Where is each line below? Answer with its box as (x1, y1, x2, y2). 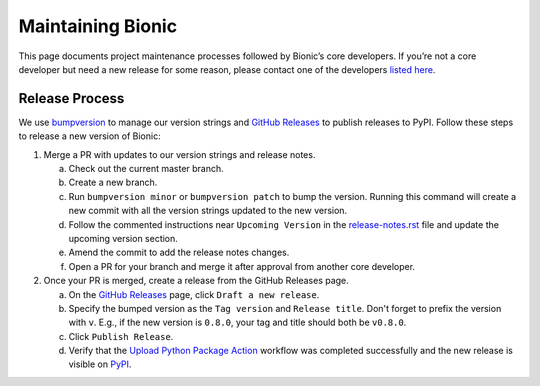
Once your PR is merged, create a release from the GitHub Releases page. (43, 275, 349, 287)
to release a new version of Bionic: (18, 130, 161, 142)
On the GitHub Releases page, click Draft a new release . (68, 288, 320, 300)
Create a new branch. (68, 176, 158, 189)
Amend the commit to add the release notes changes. (68, 246, 290, 259)
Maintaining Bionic (18, 15, 178, 37)
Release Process (18, 90, 125, 107)
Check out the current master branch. (68, 163, 224, 175)
